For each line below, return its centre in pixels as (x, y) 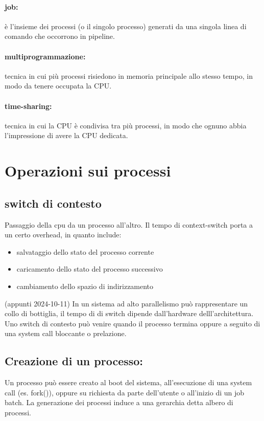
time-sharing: (28, 106)
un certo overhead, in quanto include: (63, 235)
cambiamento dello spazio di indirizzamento (85, 286)
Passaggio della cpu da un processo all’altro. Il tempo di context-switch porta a (129, 224)
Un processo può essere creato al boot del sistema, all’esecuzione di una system (128, 382)
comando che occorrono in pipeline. (60, 36)
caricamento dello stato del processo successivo (90, 269)
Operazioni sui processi (88, 171)
